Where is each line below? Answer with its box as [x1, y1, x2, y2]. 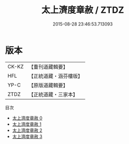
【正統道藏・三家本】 [28, 91, 78, 98]
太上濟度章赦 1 [12, 121, 42, 127]
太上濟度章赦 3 [12, 133, 43, 139]
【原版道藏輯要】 [28, 82, 68, 88]
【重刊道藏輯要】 [28, 63, 68, 70]
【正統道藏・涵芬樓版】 [28, 72, 83, 79]
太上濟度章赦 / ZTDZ [41, 4, 125, 16]
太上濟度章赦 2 [12, 127, 43, 133]
